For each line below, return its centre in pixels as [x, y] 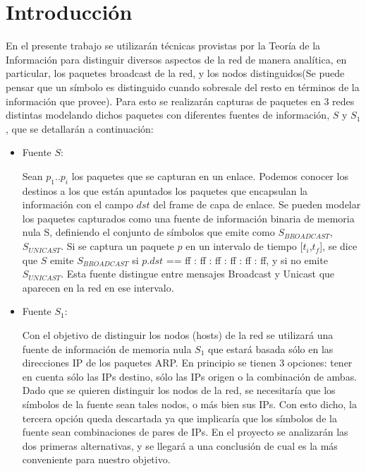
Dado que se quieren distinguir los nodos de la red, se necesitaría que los [179, 390]
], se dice [338, 246]
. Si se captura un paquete [117, 246]
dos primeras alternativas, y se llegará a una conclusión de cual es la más [180, 445]
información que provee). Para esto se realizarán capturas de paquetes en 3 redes [180, 101]
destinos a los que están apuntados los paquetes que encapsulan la [165, 190]
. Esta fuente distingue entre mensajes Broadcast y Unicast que [198, 274]
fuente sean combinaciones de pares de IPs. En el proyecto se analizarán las [185, 432]
